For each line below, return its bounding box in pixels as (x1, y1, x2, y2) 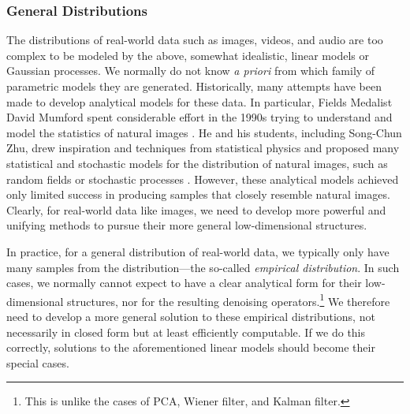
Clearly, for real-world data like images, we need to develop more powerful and (6, 201, 386, 218)
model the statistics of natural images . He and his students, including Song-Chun (6, 124, 402, 140)
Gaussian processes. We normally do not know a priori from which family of (6, 62, 375, 79)
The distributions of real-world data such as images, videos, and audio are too (6, 32, 383, 48)
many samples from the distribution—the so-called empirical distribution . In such (6, 259, 400, 275)
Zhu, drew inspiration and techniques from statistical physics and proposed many (6, 140, 400, 156)
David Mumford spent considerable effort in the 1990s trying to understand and (6, 109, 393, 125)
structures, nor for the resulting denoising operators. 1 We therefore (67, 290, 390, 309)
